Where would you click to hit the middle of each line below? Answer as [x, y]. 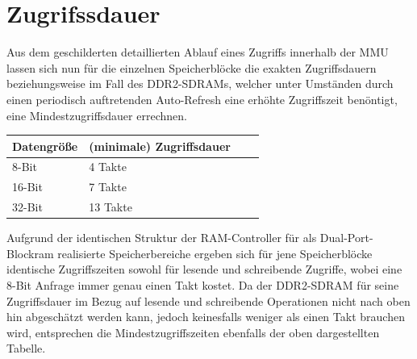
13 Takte [111, 207]
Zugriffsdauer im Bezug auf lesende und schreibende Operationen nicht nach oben [208, 301]
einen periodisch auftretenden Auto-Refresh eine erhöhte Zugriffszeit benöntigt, [202, 99]
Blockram [30, 253]
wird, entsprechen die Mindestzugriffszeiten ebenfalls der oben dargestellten [193, 332]
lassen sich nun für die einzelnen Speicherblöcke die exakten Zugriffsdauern [192, 67]
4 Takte [108, 167]
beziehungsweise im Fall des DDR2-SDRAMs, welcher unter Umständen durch [200, 83]
